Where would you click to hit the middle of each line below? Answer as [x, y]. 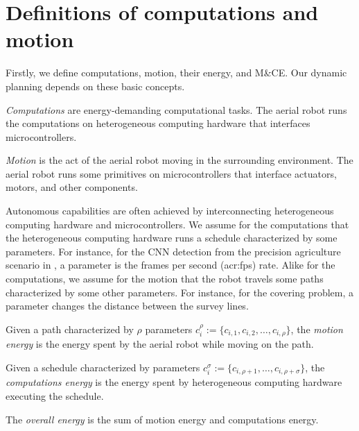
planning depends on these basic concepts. [95, 86]
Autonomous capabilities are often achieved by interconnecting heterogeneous [170, 211]
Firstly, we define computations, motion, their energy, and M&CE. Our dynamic [176, 73]
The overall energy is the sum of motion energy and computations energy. [162, 419]
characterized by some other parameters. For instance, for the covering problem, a [180, 292]
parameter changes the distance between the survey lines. [127, 306]
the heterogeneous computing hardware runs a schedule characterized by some [172, 238]
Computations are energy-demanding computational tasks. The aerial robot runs [176, 109]
